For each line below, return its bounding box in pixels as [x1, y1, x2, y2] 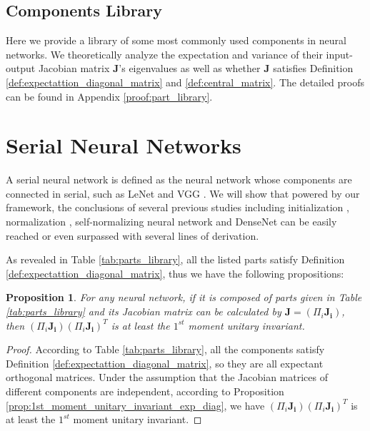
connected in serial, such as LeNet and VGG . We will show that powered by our [6, 186, 360, 201]
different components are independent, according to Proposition [6, 384, 284, 399]
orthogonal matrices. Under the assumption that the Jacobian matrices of [6, 370, 328, 385]
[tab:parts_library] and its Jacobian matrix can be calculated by [6, 304, 281, 319]
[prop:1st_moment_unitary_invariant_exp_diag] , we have [6, 397, 265, 412]
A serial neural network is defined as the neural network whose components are [6, 172, 352, 187]
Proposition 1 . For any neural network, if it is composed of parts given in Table [6, 290, 362, 305]
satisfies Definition [273, 61, 354, 76]
